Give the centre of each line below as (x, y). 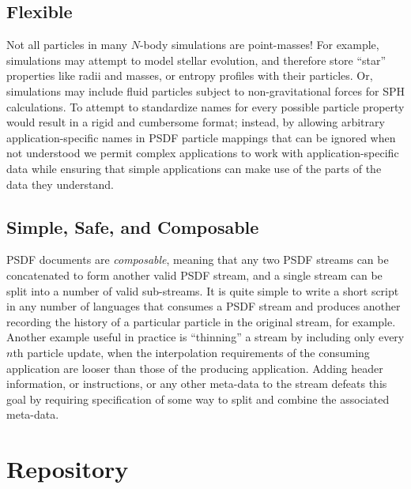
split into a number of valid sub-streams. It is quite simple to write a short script (203, 290)
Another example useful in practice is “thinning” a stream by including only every (205, 337)
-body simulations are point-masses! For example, (259, 45)
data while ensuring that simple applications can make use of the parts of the (194, 168)
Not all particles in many (67, 45)
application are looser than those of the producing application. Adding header (195, 368)
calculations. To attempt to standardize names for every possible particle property (205, 106)
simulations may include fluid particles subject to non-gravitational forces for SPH (205, 90)
